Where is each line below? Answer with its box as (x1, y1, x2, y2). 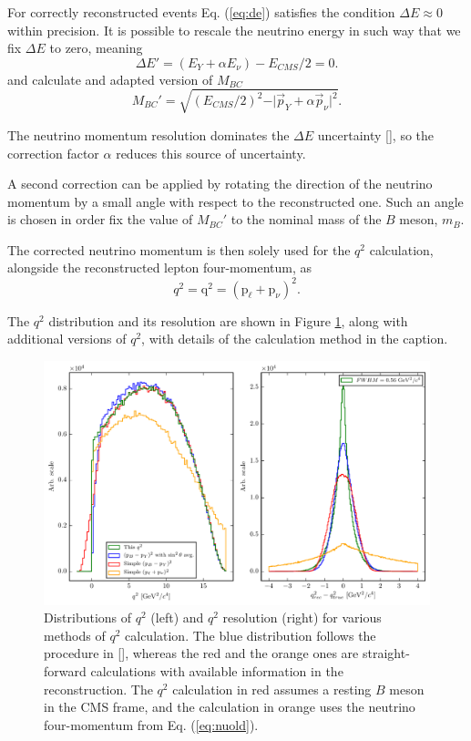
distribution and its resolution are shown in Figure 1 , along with (48, 311, 408, 330)
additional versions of (7, 329, 127, 348)
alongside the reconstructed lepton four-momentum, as (7, 258, 312, 277)
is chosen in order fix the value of (7, 210, 193, 229)
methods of (44, 625, 106, 644)
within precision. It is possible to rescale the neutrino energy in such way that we (7, 20, 461, 39)
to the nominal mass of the (230, 210, 382, 229)
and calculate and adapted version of (7, 69, 213, 88)
